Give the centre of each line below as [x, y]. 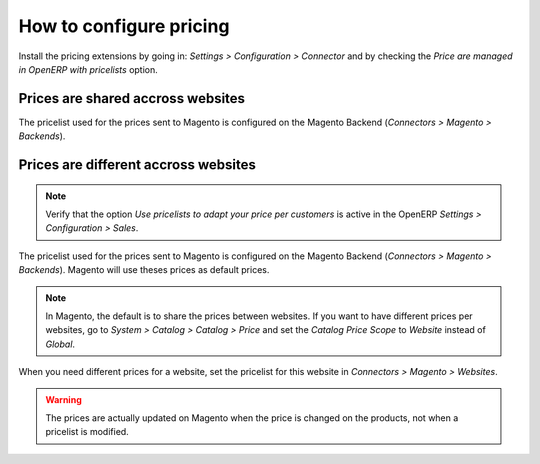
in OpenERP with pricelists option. [88, 69]
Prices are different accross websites [137, 165]
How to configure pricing [124, 26]
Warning [63, 399]
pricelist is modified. [87, 432]
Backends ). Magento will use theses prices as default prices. [144, 270]
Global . [60, 344]
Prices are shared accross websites [131, 98]
